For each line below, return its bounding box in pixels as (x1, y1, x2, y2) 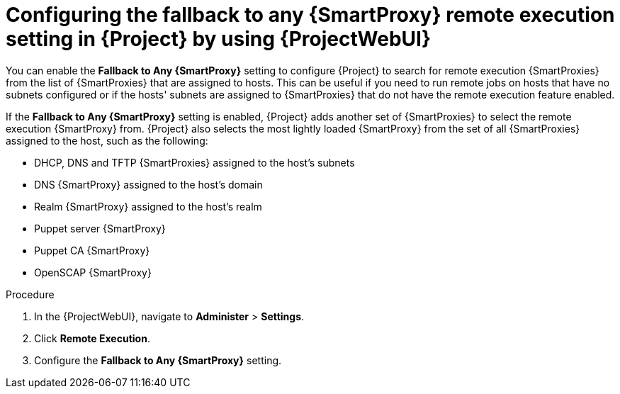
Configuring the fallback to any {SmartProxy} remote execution (6, 3, 615, 27)
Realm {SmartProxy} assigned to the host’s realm (34, 200, 262, 213)
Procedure (6, 288, 55, 300)
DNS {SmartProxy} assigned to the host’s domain (34, 178, 263, 191)
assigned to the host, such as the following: (6, 134, 208, 147)
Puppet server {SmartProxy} (34, 222, 166, 235)
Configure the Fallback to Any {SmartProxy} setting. (34, 354, 282, 366)
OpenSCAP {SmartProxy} (34, 266, 152, 278)
